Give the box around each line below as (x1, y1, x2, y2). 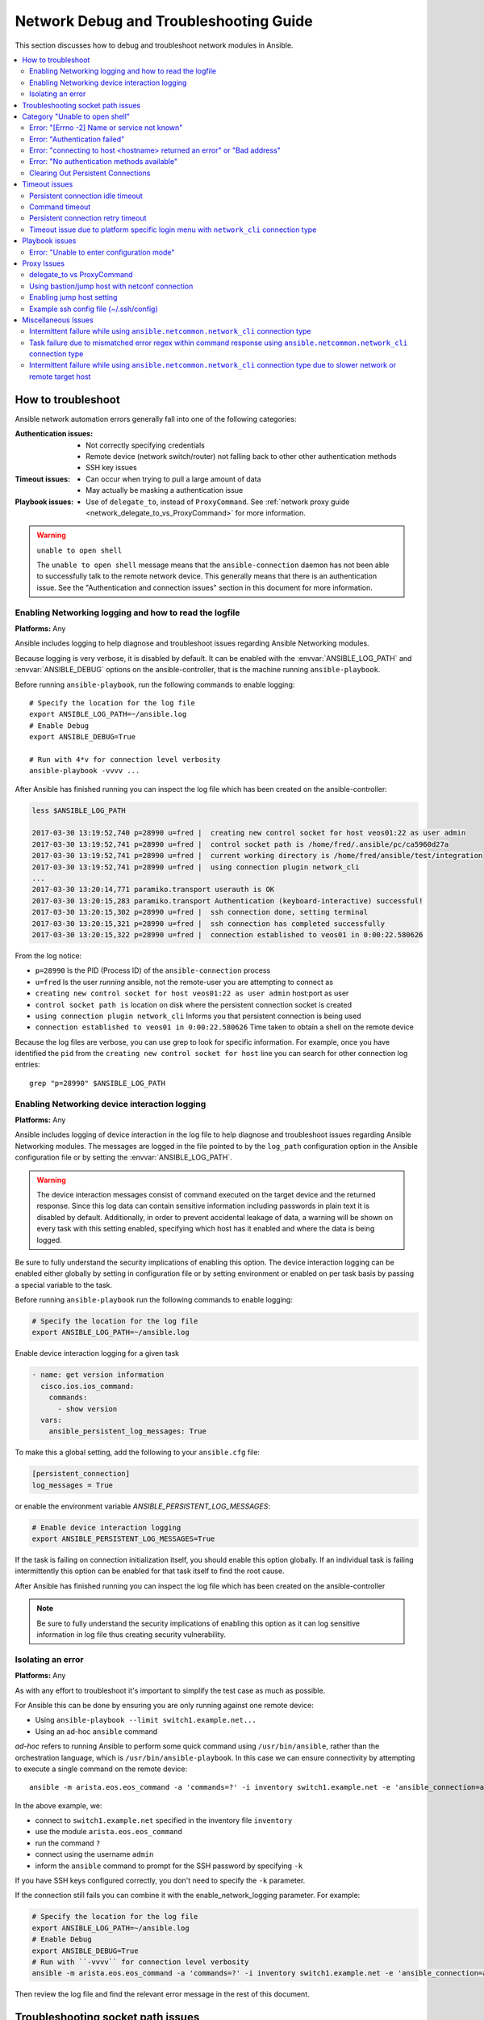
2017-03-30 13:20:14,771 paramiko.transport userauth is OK (31, 885, 275, 894)
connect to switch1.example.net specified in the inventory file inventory (35, 1816, 293, 1825)
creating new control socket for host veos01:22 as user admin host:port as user (35, 988, 349, 998)
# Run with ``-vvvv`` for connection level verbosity (31, 1957, 249, 1967)
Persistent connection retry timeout (29, 213, 147, 223)
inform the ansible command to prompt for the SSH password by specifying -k (35, 1861, 302, 1871)
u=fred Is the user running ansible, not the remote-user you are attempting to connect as (35, 977, 334, 987)
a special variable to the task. (15, 1280, 113, 1290)
